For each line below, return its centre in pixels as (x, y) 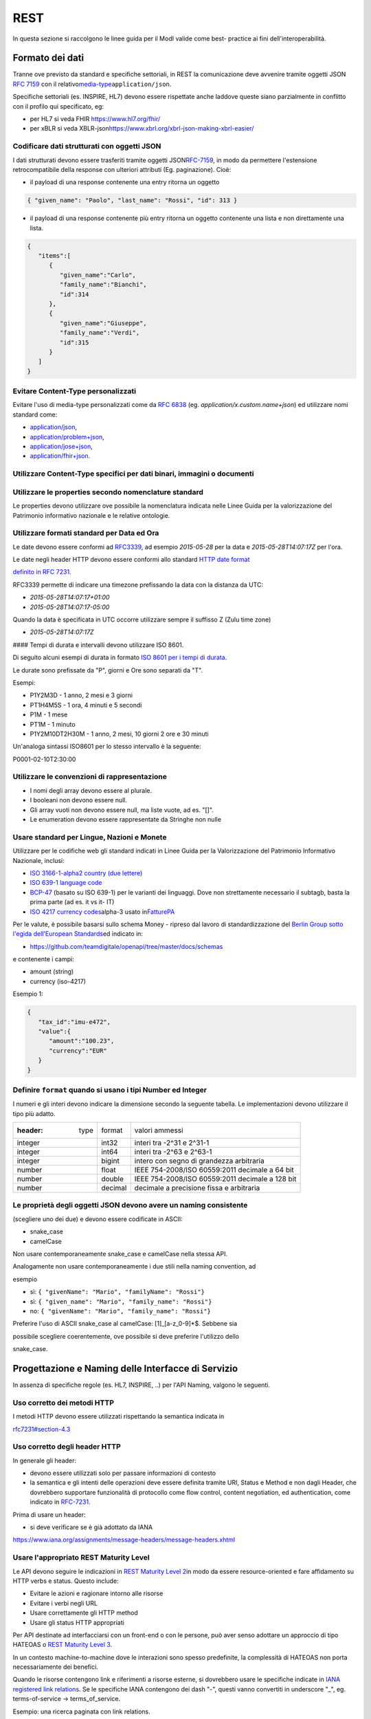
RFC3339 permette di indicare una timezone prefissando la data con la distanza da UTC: (138, 584)
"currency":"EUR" (78, 1051)
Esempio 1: (28, 994)
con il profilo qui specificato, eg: (58, 106)
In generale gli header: (45, 1460)
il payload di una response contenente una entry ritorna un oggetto (125, 182)
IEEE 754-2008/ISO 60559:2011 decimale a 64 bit (214, 1170)
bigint (110, 1161)
